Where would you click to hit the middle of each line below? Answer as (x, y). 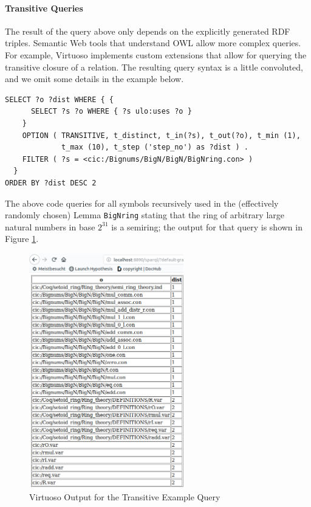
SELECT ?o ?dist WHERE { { (59, 99)
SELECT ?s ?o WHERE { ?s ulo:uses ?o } (111, 112)
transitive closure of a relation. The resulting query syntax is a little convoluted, (154, 67)
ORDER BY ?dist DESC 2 (51, 183)
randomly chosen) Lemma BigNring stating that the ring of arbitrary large (145, 215)
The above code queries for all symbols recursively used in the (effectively (142, 203)
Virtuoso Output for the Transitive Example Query (125, 497)
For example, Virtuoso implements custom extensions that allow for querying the (156, 54)
